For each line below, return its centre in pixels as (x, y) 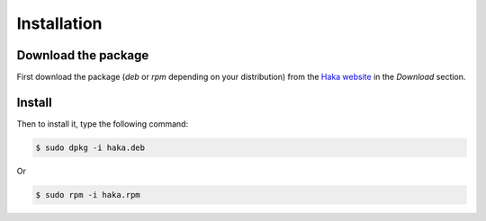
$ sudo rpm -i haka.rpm (88, 194)
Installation (59, 23)
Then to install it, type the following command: (103, 124)
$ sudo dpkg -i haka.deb (90, 147)
